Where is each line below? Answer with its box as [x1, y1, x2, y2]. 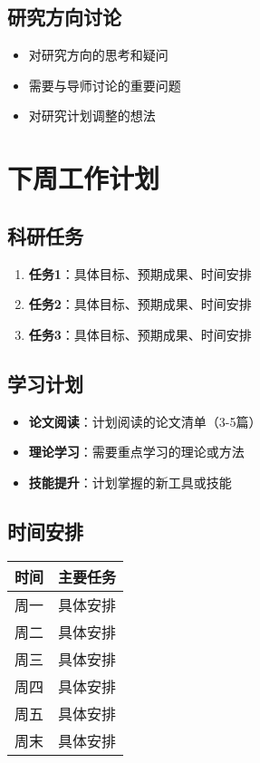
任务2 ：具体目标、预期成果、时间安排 [28, 295, 252, 314]
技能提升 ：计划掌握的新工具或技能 [28, 472, 232, 491]
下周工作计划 [7, 159, 160, 197]
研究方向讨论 [7, 3, 121, 31]
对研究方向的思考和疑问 [28, 45, 169, 64]
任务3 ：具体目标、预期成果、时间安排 [28, 324, 252, 343]
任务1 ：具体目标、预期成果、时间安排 [28, 264, 252, 283]
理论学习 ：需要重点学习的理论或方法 [28, 442, 245, 461]
